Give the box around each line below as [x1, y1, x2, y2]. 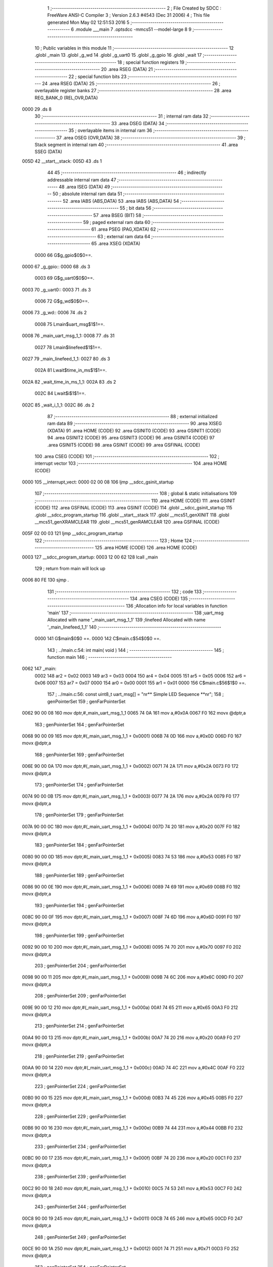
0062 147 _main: [22, 665, 57, 672]
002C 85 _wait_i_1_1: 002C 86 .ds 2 [22, 402, 95, 408]
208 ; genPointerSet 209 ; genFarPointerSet [34, 993, 126, 999]
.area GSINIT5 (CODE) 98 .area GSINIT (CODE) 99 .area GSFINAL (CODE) [47, 441, 201, 448]
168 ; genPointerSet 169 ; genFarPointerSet [34, 752, 124, 758]
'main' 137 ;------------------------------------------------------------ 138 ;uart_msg [47, 610, 224, 616]
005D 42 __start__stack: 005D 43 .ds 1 [22, 158, 102, 164]
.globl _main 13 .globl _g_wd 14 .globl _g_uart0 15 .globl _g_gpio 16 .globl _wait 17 [34, 52, 202, 58]
